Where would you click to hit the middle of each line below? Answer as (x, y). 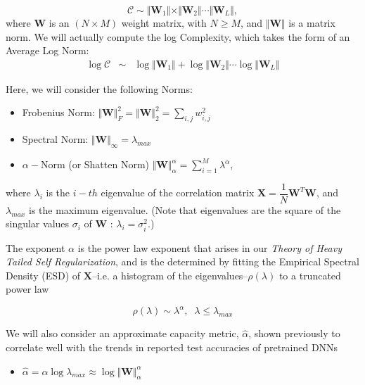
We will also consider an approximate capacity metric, (122, 333)
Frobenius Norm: (58, 112)
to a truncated (310, 275)
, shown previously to (294, 333)
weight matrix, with (164, 23)
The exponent (36, 247)
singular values (38, 223)
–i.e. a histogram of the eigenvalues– (170, 275)
